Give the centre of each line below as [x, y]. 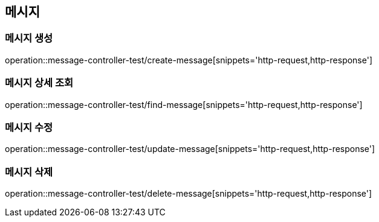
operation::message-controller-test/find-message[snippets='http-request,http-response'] [184, 104]
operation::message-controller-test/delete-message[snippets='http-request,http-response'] [189, 194]
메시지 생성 [29, 38]
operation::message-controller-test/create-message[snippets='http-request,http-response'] [189, 60]
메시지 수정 [29, 127]
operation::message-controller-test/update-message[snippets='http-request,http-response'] [190, 149]
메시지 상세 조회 [39, 83]
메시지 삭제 [29, 172]
